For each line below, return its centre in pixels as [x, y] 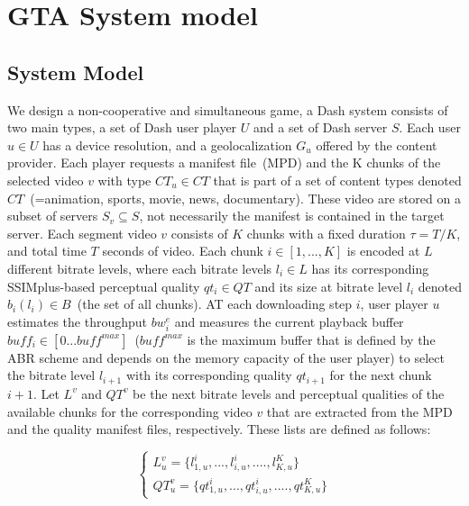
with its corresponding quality [209, 375]
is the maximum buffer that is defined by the [311, 339]
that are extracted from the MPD [359, 411]
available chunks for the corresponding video [130, 411]
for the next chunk [381, 375]
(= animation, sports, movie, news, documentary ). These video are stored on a [245, 198]
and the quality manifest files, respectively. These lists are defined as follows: [219, 429]
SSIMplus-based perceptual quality [104, 286]
